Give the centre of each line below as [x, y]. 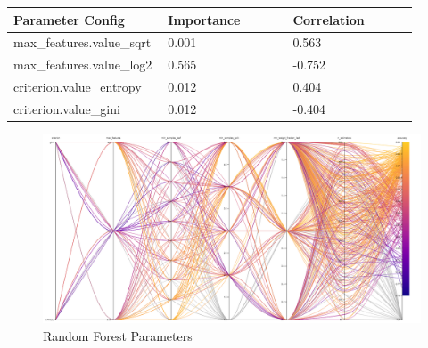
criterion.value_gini [67, 108]
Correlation [329, 19]
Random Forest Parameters [118, 335]
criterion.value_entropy [78, 87]
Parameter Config [69, 19]
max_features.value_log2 [83, 65]
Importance [204, 19]
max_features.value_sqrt [82, 42]
